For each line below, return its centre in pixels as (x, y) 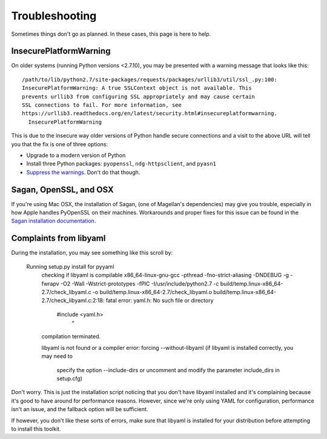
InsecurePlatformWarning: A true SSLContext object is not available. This (137, 88)
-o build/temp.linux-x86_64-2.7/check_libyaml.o (152, 292)
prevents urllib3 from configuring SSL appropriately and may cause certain (139, 96)
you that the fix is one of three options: (60, 144)
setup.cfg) (70, 378)
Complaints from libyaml (58, 239)
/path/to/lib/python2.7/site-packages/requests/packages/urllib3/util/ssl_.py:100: (150, 79)
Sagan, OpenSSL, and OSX (63, 189)
